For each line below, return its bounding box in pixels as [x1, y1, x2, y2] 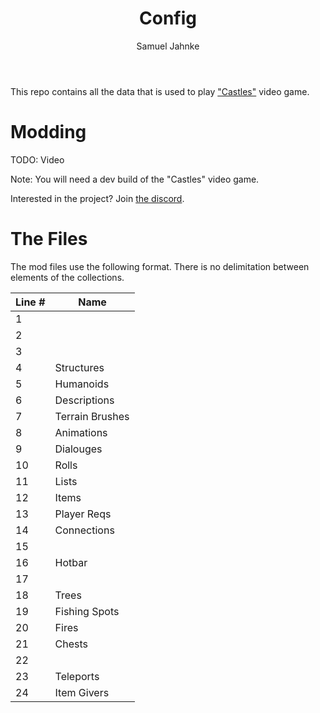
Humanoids [54, 377, 110, 391]
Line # [15, 295, 46, 309]
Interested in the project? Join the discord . [10, 192, 185, 204]
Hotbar [54, 555, 88, 569]
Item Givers [54, 685, 110, 699]
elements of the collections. [10, 271, 125, 283]
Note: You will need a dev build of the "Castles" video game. [10, 173, 260, 185]
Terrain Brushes [54, 409, 130, 423]
